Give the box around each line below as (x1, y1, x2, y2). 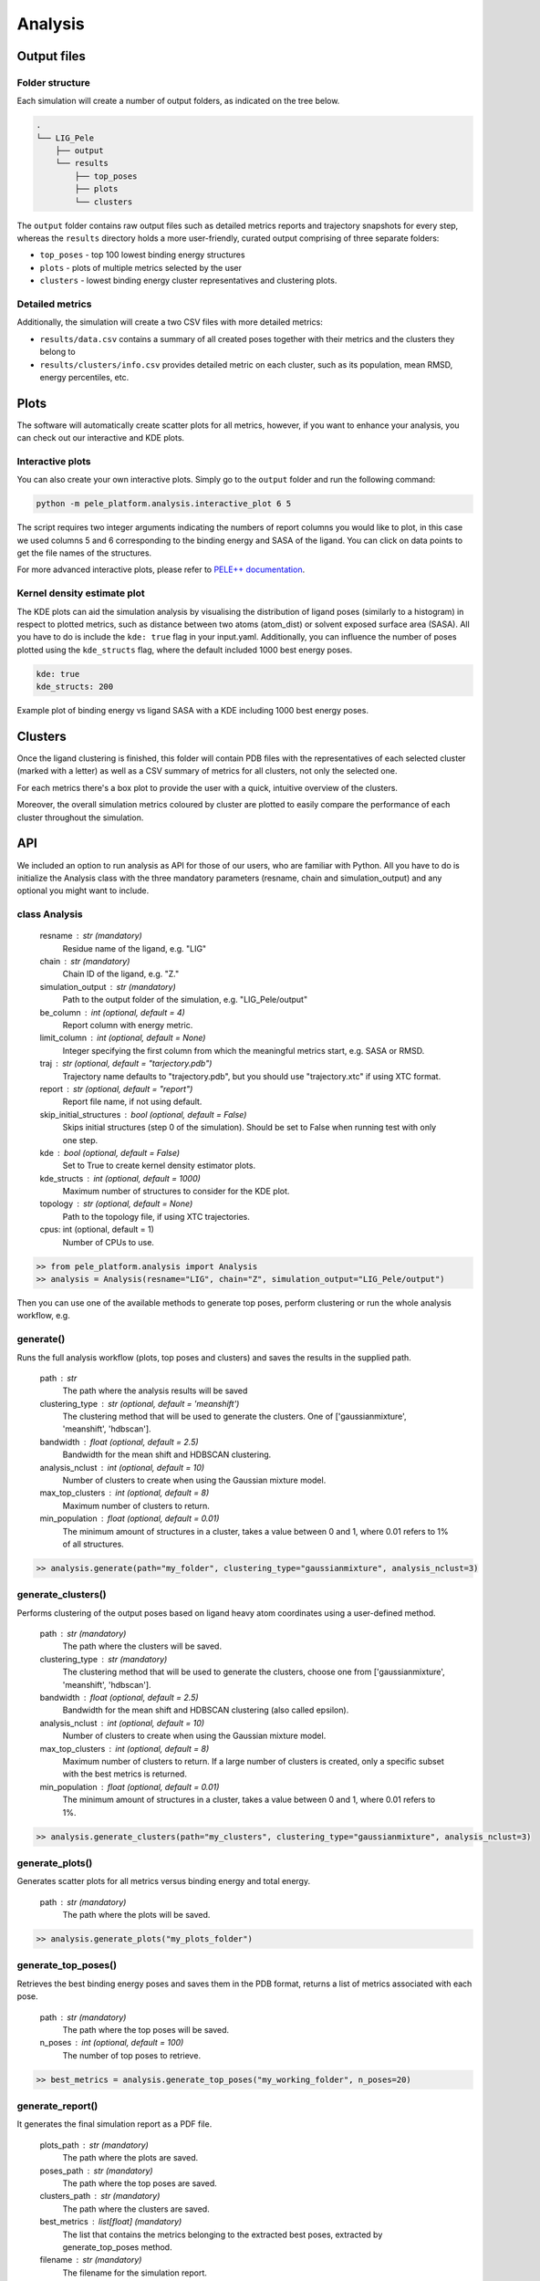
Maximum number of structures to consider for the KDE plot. (62, 1186, 290, 1197)
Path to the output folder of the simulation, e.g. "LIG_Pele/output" (62, 995, 308, 1005)
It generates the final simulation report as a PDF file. (16, 2119, 213, 2130)
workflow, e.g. (16, 1310, 70, 1321)
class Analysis (16, 908, 83, 921)
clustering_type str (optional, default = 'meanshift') (39, 1398, 240, 1409)
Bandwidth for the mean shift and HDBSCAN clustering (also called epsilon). (62, 1704, 349, 1715)
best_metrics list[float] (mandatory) (39, 2216, 182, 2227)
